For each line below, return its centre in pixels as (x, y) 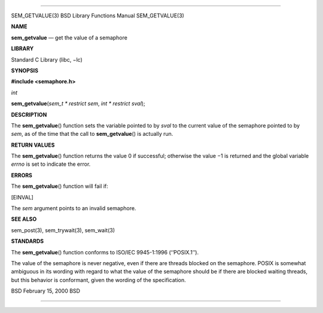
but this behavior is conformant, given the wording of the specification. (98, 280)
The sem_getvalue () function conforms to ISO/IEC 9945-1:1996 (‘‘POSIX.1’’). (105, 252)
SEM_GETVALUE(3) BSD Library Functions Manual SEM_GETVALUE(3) (98, 16)
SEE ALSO (24, 219)
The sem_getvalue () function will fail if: (60, 186)
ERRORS (22, 175)
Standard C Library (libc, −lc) (47, 59)
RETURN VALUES (33, 145)
